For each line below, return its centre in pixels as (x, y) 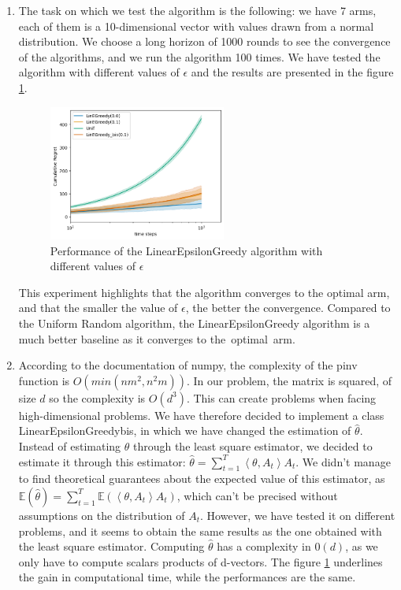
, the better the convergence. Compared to (288, 308)
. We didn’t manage (343, 461)
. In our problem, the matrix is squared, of (289, 380)
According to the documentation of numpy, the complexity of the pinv (188, 365)
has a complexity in (264, 546)
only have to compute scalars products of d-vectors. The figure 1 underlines (200, 561)
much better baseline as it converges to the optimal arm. (157, 338)
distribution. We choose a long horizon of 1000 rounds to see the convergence (204, 41)
